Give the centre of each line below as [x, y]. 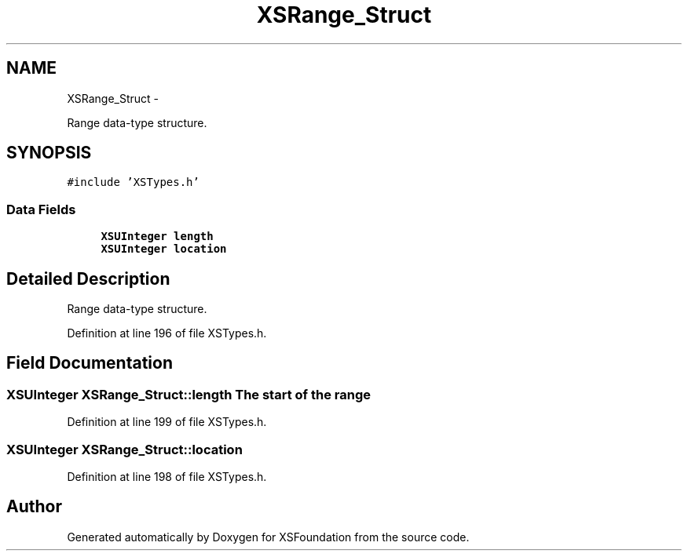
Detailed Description [88, 278]
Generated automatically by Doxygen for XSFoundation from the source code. [268, 537]
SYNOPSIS [49, 153]
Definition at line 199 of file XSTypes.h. [167, 422]
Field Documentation [90, 363]
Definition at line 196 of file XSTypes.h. [167, 333]
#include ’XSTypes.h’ [133, 182]
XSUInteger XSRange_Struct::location [124, 449]
